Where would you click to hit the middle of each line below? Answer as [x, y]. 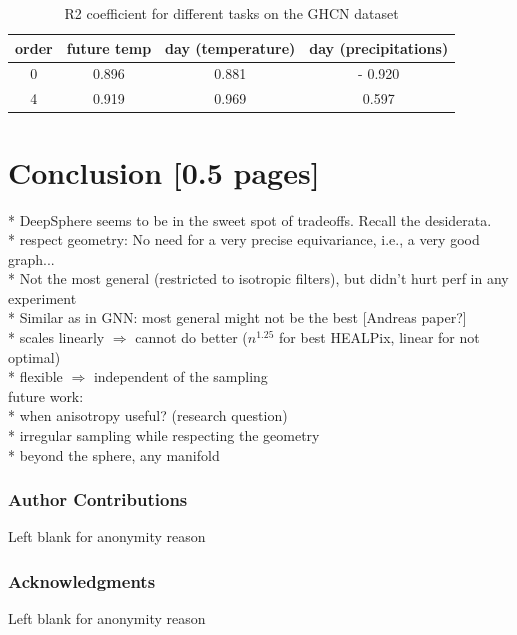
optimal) [34, 356]
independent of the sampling [180, 376]
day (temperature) [230, 47]
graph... [31, 258]
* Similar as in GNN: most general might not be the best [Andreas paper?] [237, 317]
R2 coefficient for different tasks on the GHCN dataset [231, 13]
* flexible [35, 376]
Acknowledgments [82, 580]
